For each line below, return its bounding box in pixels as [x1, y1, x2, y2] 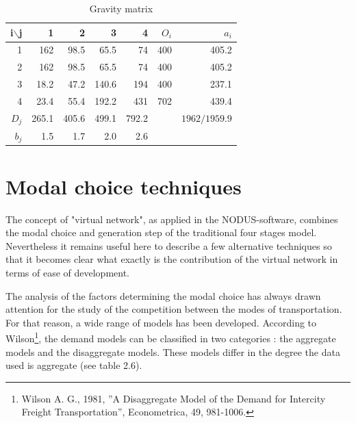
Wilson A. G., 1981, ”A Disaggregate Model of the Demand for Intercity [21, 391, 326, 405]
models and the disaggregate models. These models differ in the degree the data [5, 344, 340, 359]
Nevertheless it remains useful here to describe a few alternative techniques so [5, 238, 332, 253]
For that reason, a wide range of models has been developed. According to [5, 315, 317, 329]
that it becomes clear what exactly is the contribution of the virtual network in [5, 252, 338, 266]
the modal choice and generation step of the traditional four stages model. [5, 225, 317, 240]
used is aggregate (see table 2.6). [5, 358, 142, 372]
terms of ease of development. [5, 265, 129, 279]
